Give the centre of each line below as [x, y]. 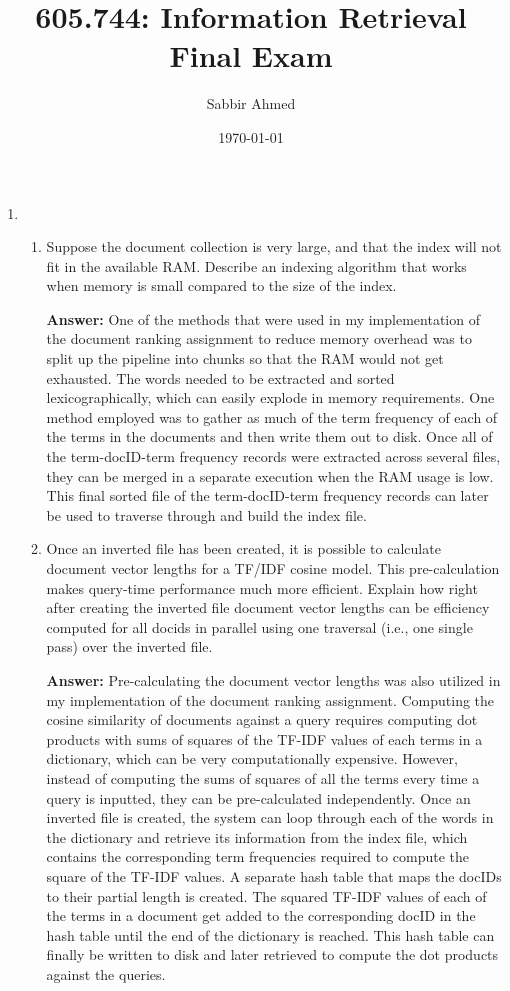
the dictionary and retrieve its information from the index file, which [257, 836]
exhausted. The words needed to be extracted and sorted [220, 377]
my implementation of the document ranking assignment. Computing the [270, 699]
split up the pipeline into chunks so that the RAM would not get [245, 358]
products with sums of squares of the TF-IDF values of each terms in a [264, 738]
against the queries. [106, 973]
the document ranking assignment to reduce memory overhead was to [259, 338]
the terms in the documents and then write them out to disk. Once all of [269, 436]
